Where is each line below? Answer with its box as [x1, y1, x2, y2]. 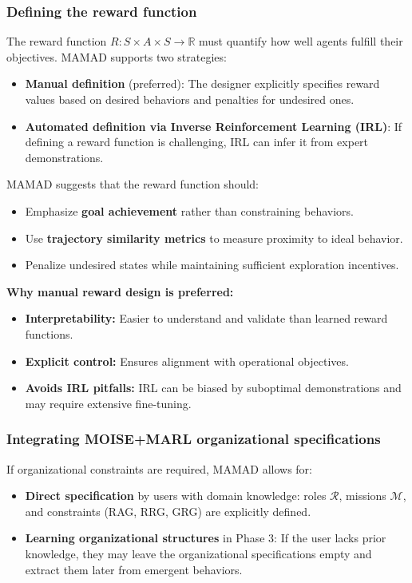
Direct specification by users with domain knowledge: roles [25, 487, 327, 504]
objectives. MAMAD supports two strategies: [6, 48, 227, 65]
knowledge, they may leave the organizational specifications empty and [25, 545, 372, 561]
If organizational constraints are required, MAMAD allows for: [6, 460, 312, 477]
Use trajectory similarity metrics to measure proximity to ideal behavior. [25, 229, 403, 246]
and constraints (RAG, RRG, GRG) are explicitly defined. [25, 502, 311, 519]
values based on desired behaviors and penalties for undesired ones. [25, 91, 355, 107]
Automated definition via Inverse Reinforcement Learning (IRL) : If [25, 117, 402, 134]
